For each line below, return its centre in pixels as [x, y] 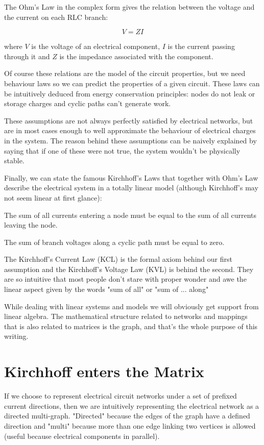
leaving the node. [31, 225]
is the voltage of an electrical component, [96, 46]
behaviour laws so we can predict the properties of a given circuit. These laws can [132, 83]
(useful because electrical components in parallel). [82, 436]
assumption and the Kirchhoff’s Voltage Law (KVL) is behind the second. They [129, 269]
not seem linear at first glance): [53, 197]
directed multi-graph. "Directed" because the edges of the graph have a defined [127, 416]
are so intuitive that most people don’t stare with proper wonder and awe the [125, 279]
